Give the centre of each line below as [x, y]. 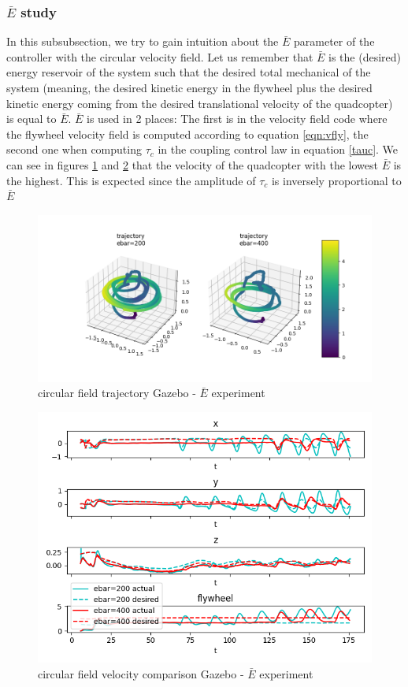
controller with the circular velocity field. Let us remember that [160, 56]
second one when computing [74, 149]
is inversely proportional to [336, 180]
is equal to [32, 119]
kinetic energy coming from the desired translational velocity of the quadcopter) [200, 103]
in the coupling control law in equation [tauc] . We [278, 149]
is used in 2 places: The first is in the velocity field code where [237, 119]
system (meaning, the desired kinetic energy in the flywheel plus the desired [189, 87]
